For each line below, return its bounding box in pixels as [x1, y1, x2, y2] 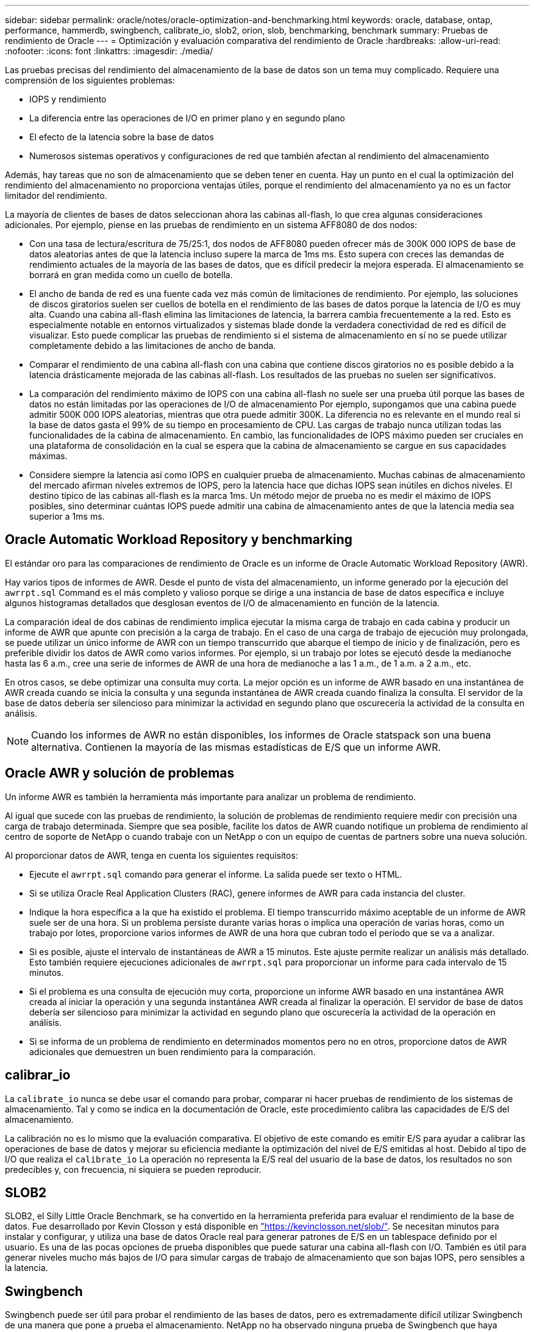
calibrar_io [5, 1067, 71, 1083]
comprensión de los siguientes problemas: [5, 75, 175, 85]
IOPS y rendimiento [29, 94, 107, 104]
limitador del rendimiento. [5, 190, 107, 201]
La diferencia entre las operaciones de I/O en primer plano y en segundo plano [29, 113, 345, 123]
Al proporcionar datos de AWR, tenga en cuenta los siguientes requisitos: [5, 850, 298, 861]
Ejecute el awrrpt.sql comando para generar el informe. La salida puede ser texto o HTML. [29, 868, 402, 879]
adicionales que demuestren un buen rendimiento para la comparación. [29, 1046, 316, 1057]
